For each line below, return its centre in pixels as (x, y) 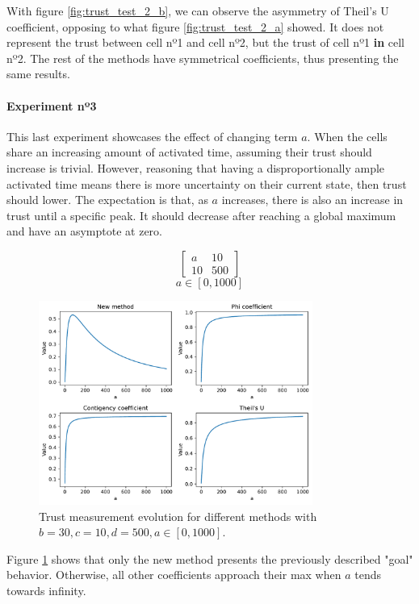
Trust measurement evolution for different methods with (178, 516)
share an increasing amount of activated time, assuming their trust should (189, 152)
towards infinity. (46, 590)
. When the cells (347, 136)
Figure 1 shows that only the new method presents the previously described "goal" (210, 558)
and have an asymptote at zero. (84, 231)
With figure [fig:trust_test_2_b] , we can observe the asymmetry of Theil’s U (198, 10)
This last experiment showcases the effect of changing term (152, 136)
